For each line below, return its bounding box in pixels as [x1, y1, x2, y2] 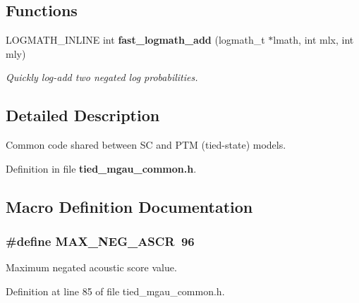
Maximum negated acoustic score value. [6, 260, 177, 275]
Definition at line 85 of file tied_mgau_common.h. [6, 283, 225, 298]
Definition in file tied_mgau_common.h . [6, 161, 197, 175]
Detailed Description [6, 104, 160, 126]
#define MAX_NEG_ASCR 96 [6, 233, 195, 250]
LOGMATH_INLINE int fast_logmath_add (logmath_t [6, 32, 265, 47]
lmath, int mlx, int [273, 32, 354, 47]
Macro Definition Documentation [6, 195, 253, 217]
